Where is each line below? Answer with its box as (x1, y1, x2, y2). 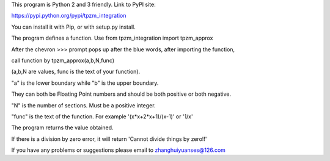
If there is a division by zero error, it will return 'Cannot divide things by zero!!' (11, 135, 207, 143)
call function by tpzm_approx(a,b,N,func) (11, 57, 115, 64)
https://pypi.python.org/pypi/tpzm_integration (11, 12, 127, 20)
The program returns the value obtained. (11, 124, 114, 131)
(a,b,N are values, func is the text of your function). (11, 68, 141, 76)
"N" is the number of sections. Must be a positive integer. (11, 101, 156, 109)
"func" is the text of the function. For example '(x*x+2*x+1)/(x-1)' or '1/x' (11, 113, 193, 120)
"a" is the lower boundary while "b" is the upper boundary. (11, 79, 159, 87)
